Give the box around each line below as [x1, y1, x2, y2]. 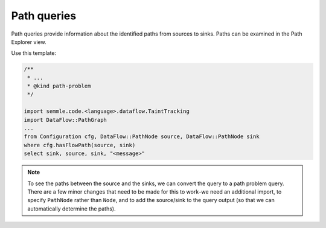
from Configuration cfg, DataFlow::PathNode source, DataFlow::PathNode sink [24, 133, 260, 140]
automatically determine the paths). [27, 205, 116, 212]
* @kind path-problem [27, 83, 91, 90]
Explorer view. [11, 38, 46, 45]
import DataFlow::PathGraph [24, 116, 107, 123]
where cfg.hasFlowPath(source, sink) [24, 142, 136, 148]
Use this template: [11, 49, 57, 57]
